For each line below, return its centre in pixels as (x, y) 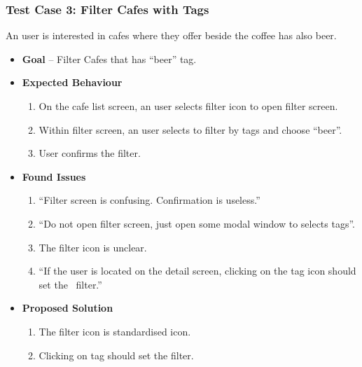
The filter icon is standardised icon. (115, 331)
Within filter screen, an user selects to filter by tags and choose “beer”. (190, 129)
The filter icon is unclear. (93, 247)
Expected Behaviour (72, 82)
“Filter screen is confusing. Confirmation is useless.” (149, 200)
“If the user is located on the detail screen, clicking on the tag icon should (197, 271)
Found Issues (54, 176)
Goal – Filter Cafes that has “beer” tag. (109, 58)
